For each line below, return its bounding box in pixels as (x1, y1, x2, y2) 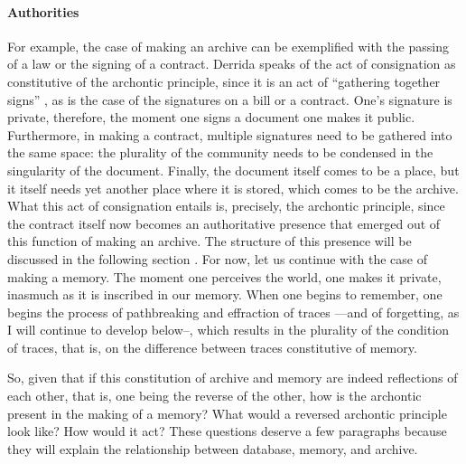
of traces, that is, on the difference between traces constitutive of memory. (7, 337, 417, 356)
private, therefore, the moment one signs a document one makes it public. (7, 108, 415, 127)
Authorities (7, 2, 79, 21)
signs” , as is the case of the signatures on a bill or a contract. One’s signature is (7, 90, 452, 109)
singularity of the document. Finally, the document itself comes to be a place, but (7, 160, 460, 179)
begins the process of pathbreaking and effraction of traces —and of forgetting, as (7, 302, 460, 321)
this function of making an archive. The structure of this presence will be (7, 232, 412, 251)
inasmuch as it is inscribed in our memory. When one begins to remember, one (7, 285, 443, 304)
